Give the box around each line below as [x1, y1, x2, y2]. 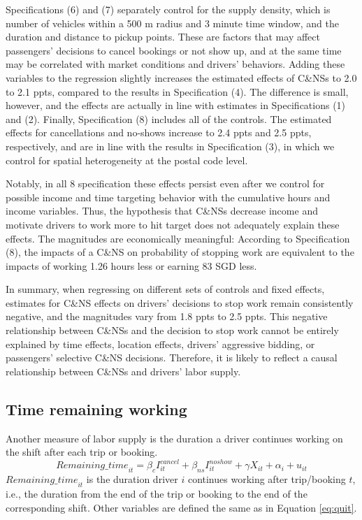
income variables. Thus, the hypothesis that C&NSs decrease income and [6, 203, 318, 218]
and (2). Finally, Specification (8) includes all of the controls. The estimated [6, 111, 332, 126]
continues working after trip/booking [187, 472, 346, 486]
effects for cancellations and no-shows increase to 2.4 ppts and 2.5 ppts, [6, 125, 312, 140]
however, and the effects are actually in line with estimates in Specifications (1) [6, 98, 346, 113]
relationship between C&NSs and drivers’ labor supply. [6, 363, 241, 378]
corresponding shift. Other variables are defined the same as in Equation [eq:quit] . [6, 500, 357, 514]
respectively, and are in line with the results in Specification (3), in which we [6, 138, 335, 153]
